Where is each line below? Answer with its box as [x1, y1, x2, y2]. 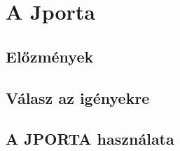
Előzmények [6, 45, 94, 67]
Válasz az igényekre [6, 86, 150, 108]
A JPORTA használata [6, 128, 174, 150]
